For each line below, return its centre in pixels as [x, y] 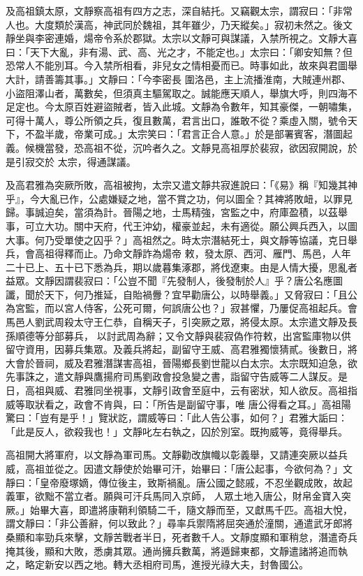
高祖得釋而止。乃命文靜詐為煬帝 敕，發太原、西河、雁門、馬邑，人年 [193, 253]
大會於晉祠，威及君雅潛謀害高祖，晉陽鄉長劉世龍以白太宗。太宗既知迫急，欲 [181, 362]
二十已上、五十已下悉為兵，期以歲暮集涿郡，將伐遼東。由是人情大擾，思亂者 [181, 267]
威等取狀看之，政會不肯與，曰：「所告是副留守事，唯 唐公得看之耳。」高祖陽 [178, 404]
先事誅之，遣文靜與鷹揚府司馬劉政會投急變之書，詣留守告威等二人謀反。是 [177, 376]
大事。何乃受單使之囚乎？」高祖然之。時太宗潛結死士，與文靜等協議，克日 [177, 239]
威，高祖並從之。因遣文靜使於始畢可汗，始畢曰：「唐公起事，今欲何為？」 [174, 468]
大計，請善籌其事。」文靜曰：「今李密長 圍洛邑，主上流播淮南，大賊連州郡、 [178, 79]
